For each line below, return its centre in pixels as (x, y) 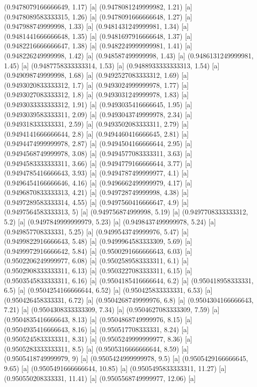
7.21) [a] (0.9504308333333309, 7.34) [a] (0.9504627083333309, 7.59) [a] (112, 309)
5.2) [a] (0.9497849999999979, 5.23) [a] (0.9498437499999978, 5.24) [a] (110, 222)
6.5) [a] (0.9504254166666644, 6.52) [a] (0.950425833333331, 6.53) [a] (108, 290)
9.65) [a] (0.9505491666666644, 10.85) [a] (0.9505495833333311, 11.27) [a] (115, 368)
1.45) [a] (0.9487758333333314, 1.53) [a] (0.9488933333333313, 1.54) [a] (112, 65)
